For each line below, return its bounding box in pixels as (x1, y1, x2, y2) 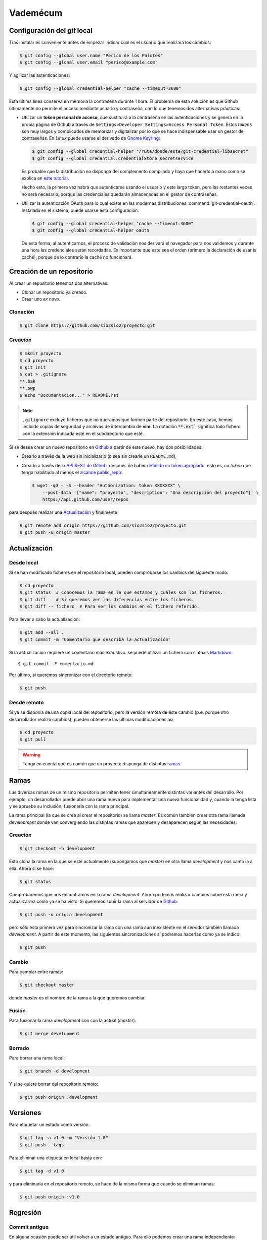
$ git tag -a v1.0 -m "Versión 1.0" (19, 1135, 109, 1141)
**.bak (19, 378, 36, 384)
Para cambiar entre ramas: (9, 969, 63, 975)
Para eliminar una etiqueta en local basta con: (9, 1155, 102, 1161)
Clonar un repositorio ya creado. (21, 289, 88, 295)
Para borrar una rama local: (9, 1054, 65, 1061)
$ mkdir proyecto (19, 351, 62, 357)
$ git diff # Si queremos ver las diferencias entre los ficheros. (19, 597, 195, 602)
